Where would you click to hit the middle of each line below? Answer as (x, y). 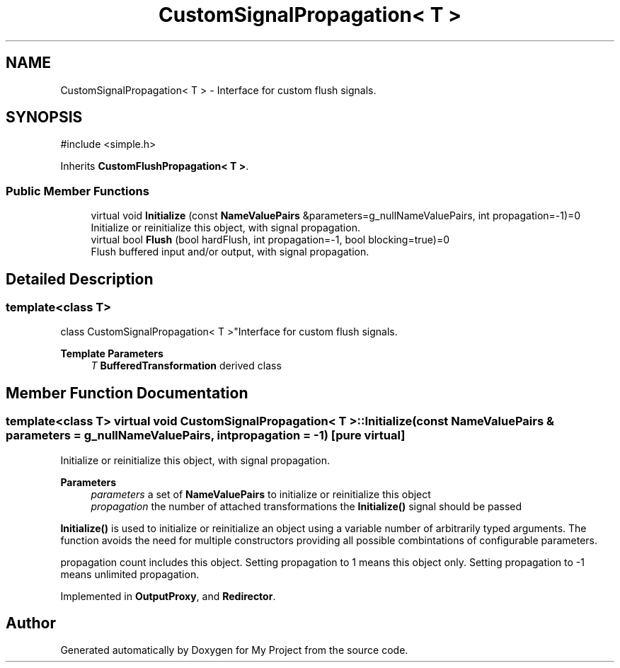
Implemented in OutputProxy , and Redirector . (168, 596)
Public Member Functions (77, 191)
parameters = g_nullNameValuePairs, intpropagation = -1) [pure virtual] (206, 436)
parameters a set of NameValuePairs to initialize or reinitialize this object (261, 494)
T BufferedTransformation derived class (186, 366)
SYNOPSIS (44, 117)
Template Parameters (112, 354)
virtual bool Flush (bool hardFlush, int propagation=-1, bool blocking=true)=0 (270, 240)
